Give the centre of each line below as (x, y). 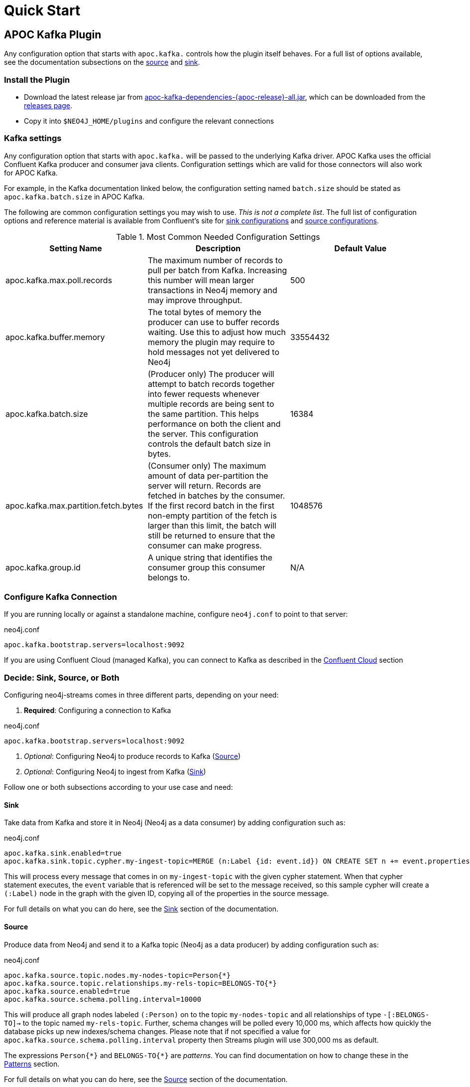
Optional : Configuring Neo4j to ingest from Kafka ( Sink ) (115, 772)
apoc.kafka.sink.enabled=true (63, 853)
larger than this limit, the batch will (212, 525)
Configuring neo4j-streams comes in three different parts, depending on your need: (141, 695)
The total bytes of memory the (204, 312)
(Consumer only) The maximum (207, 465)
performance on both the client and (214, 424)
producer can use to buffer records (214, 322)
